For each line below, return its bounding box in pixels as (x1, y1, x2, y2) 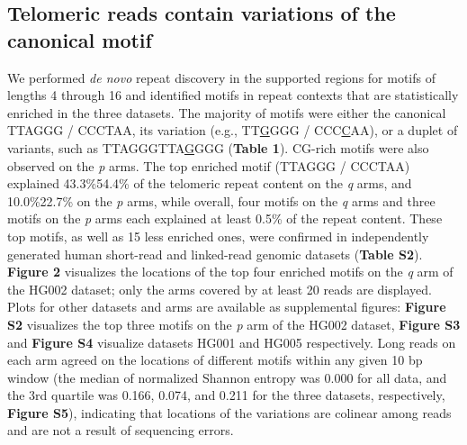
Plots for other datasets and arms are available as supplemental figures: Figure (7, 297, 446, 316)
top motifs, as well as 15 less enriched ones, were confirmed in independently (7, 226, 429, 245)
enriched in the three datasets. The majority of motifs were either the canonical (7, 103, 446, 122)
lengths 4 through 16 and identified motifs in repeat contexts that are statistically (7, 86, 459, 104)
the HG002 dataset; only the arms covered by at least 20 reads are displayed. (7, 279, 432, 298)
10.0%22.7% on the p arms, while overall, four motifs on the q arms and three (7, 191, 436, 210)
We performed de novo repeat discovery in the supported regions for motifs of (7, 68, 436, 86)
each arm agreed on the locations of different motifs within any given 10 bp (7, 350, 423, 369)
